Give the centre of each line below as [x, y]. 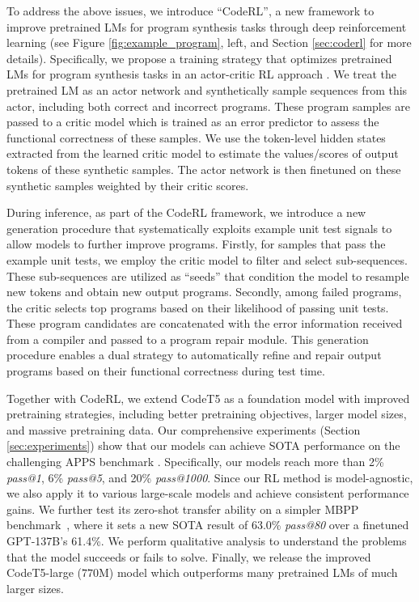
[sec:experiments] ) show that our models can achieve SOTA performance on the [203, 445]
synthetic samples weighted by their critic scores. [128, 185]
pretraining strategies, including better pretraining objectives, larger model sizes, [207, 414]
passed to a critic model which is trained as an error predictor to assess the [193, 122]
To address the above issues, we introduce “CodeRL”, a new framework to [190, 11]
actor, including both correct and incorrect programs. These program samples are [208, 106]
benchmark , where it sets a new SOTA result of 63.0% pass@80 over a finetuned [208, 525]
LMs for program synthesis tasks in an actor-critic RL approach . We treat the [201, 74]
